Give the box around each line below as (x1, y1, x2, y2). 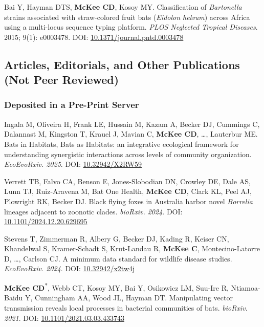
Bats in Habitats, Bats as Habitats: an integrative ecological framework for (4, 138, 239, 149)
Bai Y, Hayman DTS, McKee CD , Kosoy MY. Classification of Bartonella (4, 2, 242, 12)
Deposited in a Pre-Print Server (4, 98, 139, 111)
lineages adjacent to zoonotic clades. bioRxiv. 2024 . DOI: (4, 206, 183, 216)
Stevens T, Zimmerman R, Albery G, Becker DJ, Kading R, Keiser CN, (4, 233, 229, 244)
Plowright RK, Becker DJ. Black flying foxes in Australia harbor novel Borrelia (4, 195, 253, 206)
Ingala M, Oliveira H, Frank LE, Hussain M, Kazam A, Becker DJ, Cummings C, (4, 118, 260, 129)
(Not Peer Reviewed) (4, 72, 119, 88)
